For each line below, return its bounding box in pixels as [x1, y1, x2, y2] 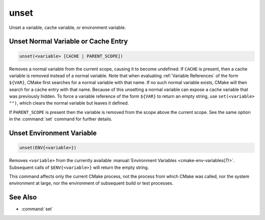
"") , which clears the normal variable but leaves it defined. [9, 100, 129, 106]
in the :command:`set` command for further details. [9, 116, 112, 122]
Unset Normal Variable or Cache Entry [9, 37, 128, 46]
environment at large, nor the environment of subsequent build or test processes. [9, 180, 174, 186]
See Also [9, 193, 37, 201]
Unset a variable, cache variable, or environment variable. [9, 25, 126, 30]
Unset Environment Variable [9, 129, 97, 137]
